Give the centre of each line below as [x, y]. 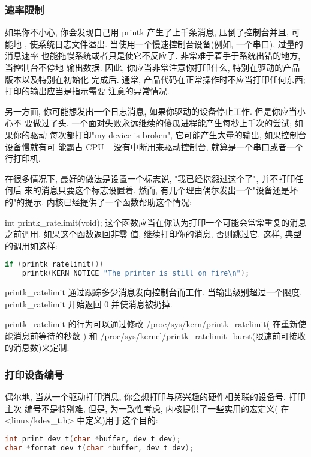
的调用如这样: [31, 245]
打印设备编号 [34, 374]
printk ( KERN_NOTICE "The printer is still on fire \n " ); [136, 274]
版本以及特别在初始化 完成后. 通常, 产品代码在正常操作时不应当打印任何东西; [155, 79]
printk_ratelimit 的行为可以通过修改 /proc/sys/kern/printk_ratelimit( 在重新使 [155, 324]
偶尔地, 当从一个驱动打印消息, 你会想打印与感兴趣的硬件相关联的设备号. [145, 397]
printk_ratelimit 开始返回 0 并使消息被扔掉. [89, 304]
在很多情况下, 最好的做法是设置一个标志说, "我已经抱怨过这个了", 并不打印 [150, 178]
